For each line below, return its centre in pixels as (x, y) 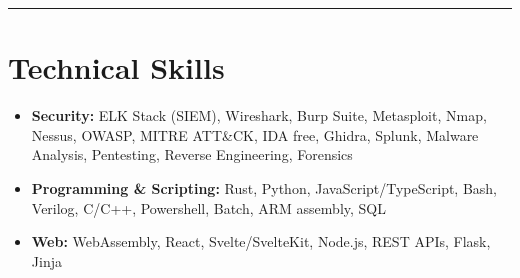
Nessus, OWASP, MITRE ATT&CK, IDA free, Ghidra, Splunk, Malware (255, 134)
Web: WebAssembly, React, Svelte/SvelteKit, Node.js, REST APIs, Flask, (261, 241)
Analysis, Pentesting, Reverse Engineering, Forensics (192, 154)
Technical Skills (116, 67)
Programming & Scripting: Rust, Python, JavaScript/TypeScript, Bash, (264, 187)
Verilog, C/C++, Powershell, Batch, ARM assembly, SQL (208, 207)
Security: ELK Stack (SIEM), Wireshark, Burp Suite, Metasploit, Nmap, (259, 115)
